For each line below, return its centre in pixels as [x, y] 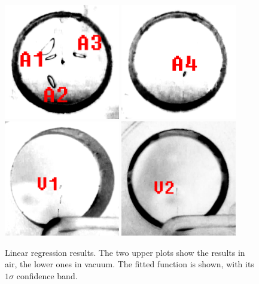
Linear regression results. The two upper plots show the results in [125, 252]
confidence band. [47, 275]
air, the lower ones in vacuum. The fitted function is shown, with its [129, 264]
